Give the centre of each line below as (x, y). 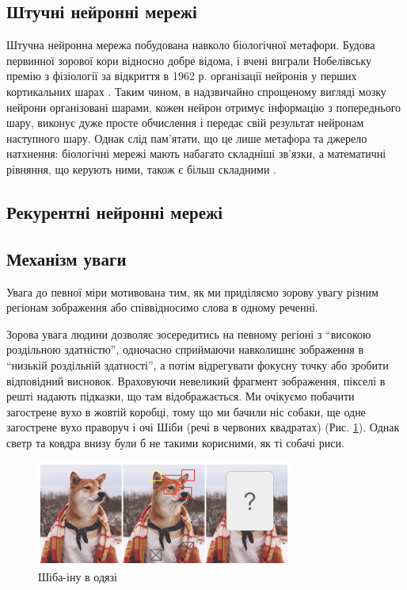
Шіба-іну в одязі (78, 576)
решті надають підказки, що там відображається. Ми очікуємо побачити (181, 396)
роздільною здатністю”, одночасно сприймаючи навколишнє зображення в (185, 349)
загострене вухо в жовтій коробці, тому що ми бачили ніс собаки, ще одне (186, 411)
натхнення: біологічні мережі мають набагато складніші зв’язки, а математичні (196, 153)
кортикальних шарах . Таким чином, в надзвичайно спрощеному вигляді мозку (196, 91)
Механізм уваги (67, 258)
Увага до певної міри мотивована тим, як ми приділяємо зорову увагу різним (192, 291)
